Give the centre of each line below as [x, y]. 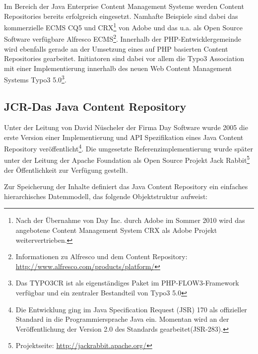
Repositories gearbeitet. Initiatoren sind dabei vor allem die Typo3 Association [124, 58]
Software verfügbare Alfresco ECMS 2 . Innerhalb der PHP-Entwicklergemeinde [123, 38]
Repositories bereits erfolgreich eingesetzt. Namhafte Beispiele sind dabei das [121, 16]
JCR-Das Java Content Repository [95, 106]
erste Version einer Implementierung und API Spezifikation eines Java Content [124, 137]
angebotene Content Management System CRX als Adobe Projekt [116, 230]
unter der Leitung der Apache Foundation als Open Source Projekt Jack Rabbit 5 [127, 159]
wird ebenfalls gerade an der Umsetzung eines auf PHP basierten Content [116, 48]
